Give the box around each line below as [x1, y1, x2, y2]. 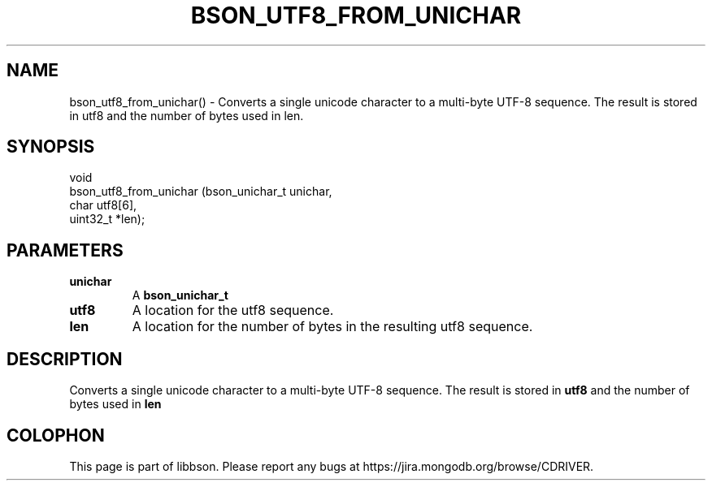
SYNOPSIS [7, 136, 95, 157]
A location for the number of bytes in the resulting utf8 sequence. [132, 318, 533, 335]
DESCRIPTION [7, 348, 123, 369]
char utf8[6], [69, 198, 137, 213]
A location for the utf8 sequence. [132, 302, 334, 319]
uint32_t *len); [69, 212, 145, 226]
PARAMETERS [7, 239, 124, 261]
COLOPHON [7, 425, 105, 446]
